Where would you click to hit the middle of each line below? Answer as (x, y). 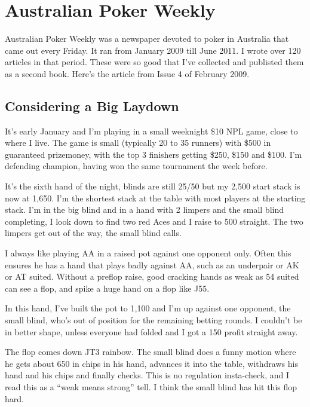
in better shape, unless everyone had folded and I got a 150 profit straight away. (151, 331)
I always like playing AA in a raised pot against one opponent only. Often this (148, 253)
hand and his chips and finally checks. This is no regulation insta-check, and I (147, 375)
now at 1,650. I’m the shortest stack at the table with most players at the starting (155, 198)
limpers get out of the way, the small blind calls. (93, 233)
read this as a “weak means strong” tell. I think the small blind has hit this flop (151, 386)
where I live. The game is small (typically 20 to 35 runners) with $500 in (138, 143)
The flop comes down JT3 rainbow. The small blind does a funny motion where (151, 352)
